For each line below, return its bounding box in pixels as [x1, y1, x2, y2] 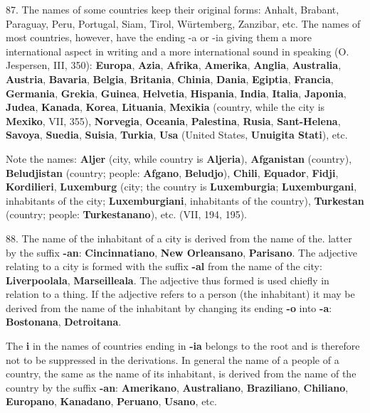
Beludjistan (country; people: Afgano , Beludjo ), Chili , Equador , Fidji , [6, 165, 339, 180]
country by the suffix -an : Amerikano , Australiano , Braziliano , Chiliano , [6, 380, 349, 395]
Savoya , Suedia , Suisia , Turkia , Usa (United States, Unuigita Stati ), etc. [6, 127, 348, 142]
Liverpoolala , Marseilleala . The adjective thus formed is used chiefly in [6, 272, 329, 287]
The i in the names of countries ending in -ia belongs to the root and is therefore [6, 338, 360, 353]
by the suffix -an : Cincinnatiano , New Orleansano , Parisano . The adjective [6, 245, 357, 259]
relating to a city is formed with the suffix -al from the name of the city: [6, 259, 322, 274]
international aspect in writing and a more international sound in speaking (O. [6, 43, 349, 58]
